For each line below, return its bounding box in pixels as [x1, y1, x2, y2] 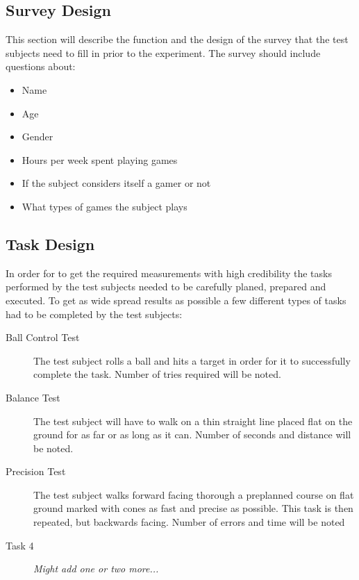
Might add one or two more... [33, 561, 159, 576]
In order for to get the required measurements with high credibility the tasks [6, 265, 332, 280]
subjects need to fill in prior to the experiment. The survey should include [6, 45, 321, 60]
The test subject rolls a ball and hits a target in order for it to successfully [33, 353, 351, 367]
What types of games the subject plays [22, 199, 187, 213]
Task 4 [6, 538, 34, 552]
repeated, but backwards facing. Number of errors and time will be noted [33, 515, 345, 529]
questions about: [6, 59, 76, 74]
